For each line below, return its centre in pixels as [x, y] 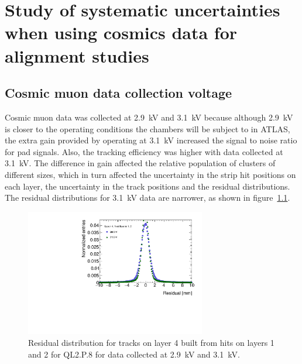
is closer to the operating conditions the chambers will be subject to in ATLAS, [147, 128]
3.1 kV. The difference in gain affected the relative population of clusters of [140, 163]
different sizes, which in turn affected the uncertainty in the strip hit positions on [150, 174]
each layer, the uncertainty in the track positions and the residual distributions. [147, 186]
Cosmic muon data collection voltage [119, 93]
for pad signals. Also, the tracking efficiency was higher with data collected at [144, 151]
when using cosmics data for [121, 32]
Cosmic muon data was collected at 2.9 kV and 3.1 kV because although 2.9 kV [149, 117]
